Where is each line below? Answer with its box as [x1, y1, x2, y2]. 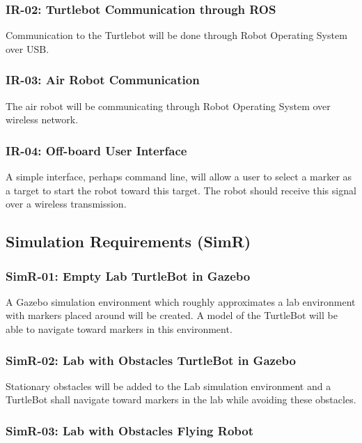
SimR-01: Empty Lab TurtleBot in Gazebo [6, 267, 251, 284]
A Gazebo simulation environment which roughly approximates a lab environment [6, 294, 356, 309]
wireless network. [6, 112, 79, 127]
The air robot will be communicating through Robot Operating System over [6, 98, 331, 113]
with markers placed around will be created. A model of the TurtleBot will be [6, 308, 338, 322]
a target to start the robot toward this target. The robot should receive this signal [6, 182, 356, 197]
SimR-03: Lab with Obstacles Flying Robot [6, 421, 253, 439]
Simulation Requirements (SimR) [6, 231, 251, 252]
